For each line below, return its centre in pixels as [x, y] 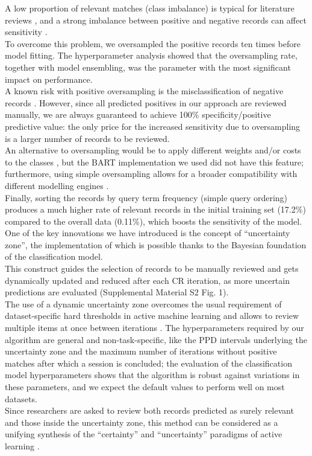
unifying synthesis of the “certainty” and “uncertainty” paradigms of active [144, 434]
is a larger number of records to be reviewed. [87, 138]
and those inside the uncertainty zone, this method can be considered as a [142, 422]
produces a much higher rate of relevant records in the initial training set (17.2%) [155, 209]
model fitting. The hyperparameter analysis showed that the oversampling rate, [151, 55]
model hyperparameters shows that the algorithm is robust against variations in [152, 375]
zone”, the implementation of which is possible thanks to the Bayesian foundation [156, 244]
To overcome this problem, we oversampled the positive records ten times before [153, 43]
